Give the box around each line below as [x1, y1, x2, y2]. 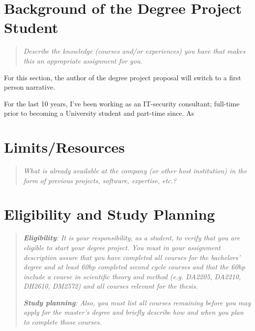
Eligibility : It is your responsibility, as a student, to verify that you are [23, 232, 240, 243]
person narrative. [4, 82, 56, 92]
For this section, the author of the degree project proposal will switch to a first [4, 72, 241, 82]
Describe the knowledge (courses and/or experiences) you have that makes [23, 46, 246, 56]
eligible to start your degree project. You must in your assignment [23, 242, 221, 252]
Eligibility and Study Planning [4, 204, 215, 224]
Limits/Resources [4, 137, 125, 157]
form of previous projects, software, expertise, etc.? [23, 175, 177, 185]
